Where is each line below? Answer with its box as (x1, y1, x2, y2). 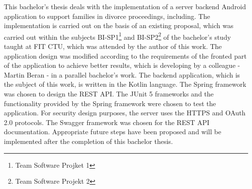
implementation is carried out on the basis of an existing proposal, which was (4, 20, 234, 31)
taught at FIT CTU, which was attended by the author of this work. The (4, 41, 222, 51)
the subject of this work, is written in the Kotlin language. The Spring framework (4, 79, 247, 89)
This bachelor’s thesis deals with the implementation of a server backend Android (4, 1, 246, 11)
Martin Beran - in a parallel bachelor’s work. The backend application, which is (4, 69, 240, 79)
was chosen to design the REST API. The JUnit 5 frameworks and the (4, 89, 214, 98)
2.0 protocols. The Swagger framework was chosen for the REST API (4, 117, 210, 127)
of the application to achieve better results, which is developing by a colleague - (4, 60, 240, 70)
